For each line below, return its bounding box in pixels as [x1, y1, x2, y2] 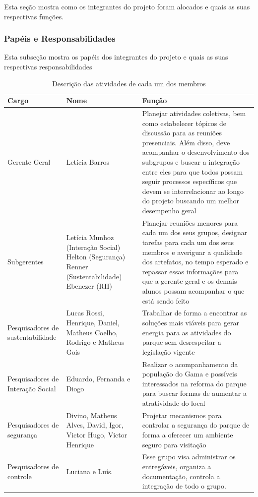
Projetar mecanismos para [142, 410, 222, 420]
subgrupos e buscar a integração [142, 157, 240, 167]
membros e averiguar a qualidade [142, 247, 243, 257]
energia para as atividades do [142, 327, 231, 337]
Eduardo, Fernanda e [66, 373, 130, 384]
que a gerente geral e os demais [142, 276, 237, 286]
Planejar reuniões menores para [142, 217, 238, 228]
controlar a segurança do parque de [142, 420, 250, 430]
